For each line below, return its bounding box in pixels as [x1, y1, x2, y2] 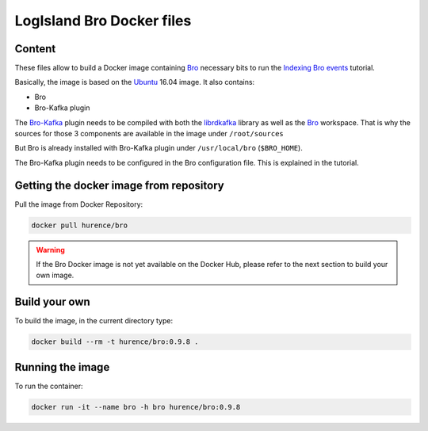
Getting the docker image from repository [14, 178, 225, 192]
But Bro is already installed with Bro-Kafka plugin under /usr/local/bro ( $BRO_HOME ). [14, 143, 303, 153]
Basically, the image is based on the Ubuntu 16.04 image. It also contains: [14, 78, 255, 87]
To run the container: [14, 381, 83, 391]
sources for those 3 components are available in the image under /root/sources [14, 129, 285, 139]
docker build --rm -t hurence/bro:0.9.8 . [31, 338, 199, 346]
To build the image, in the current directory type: [14, 316, 174, 326]
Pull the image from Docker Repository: [14, 199, 143, 209]
